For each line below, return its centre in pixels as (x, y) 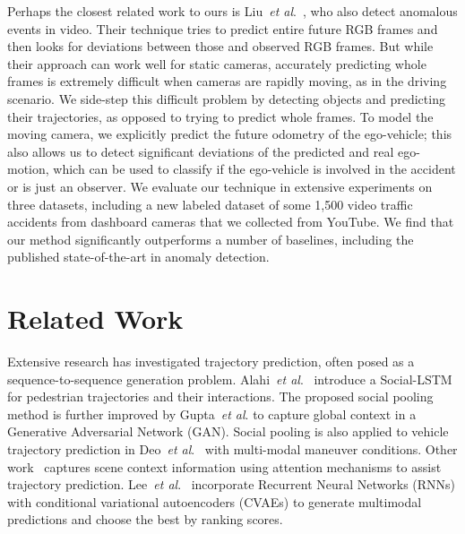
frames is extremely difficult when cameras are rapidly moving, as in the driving (227, 81)
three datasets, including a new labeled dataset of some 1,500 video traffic (210, 204)
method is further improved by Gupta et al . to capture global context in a (212, 413)
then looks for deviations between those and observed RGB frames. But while (220, 46)
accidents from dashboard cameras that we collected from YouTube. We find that (231, 222)
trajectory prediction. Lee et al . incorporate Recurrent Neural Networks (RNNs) (232, 484)
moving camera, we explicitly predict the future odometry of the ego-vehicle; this (230, 134)
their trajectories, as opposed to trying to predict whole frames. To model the (220, 116)
